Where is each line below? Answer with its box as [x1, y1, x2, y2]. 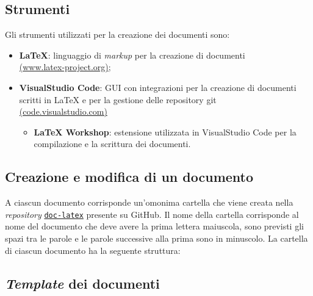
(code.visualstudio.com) [19, 105, 107, 118]
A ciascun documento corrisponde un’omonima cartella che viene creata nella [5, 196, 293, 209]
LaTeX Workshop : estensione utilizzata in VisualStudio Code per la [34, 125, 297, 138]
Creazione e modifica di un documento [5, 167, 254, 186]
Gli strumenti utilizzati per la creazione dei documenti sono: [5, 28, 230, 41]
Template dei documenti [5, 273, 160, 292]
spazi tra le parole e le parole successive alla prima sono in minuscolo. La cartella [5, 232, 308, 244]
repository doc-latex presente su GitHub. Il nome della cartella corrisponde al [5, 208, 299, 220]
